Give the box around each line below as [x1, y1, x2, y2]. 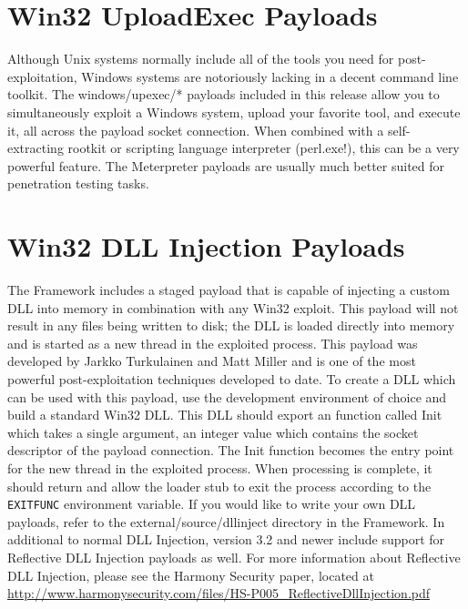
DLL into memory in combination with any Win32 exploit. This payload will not [7, 298, 459, 317]
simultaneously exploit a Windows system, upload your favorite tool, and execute [7, 102, 461, 121]
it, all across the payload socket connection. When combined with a [7, 120, 384, 139]
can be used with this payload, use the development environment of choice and [7, 387, 447, 406]
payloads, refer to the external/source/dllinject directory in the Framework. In [7, 512, 445, 531]
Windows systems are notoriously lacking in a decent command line [81, 66, 459, 86]
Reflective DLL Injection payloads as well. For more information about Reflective [7, 547, 461, 566]
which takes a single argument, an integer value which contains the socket [7, 422, 419, 442]
